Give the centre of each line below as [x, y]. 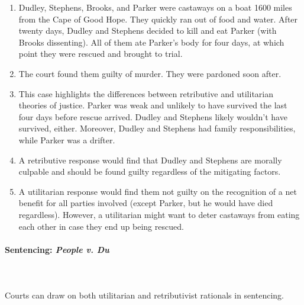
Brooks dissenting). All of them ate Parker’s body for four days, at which [151, 42]
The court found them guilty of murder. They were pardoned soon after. [150, 73]
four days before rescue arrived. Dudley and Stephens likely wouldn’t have [153, 116]
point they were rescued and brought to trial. [101, 54]
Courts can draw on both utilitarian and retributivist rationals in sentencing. [144, 295]
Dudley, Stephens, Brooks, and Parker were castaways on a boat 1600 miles [155, 7]
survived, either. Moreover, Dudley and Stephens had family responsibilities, [157, 128]
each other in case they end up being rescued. [101, 226]
